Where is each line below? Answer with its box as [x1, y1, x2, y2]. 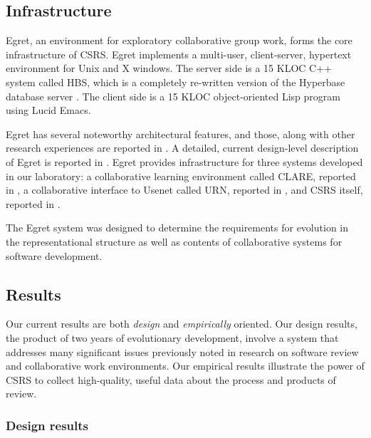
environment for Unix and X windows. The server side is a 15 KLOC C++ [6, 61, 332, 75]
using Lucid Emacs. [6, 103, 91, 118]
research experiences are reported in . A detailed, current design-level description [6, 140, 359, 155]
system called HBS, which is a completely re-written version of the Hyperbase [6, 74, 345, 89]
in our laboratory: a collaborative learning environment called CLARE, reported [6, 168, 356, 183]
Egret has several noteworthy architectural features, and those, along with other [6, 126, 355, 141]
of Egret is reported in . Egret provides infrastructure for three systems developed [6, 154, 363, 169]
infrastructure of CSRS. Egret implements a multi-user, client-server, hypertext [6, 46, 352, 61]
